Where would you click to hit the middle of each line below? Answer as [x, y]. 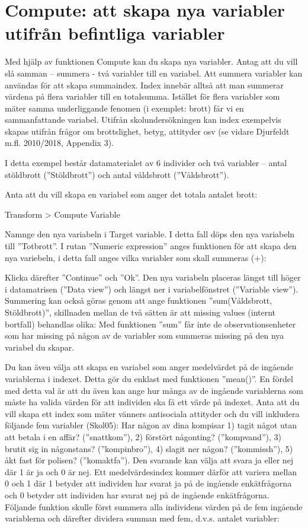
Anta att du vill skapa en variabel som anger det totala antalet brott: [131, 194]
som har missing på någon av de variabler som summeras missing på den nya [145, 335]
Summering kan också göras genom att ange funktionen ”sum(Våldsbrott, [139, 300]
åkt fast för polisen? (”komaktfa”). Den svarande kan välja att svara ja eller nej [149, 460]
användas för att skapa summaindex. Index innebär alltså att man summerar [144, 85]
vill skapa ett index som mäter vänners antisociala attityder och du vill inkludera [152, 413]
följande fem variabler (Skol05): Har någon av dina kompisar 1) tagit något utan [151, 425]
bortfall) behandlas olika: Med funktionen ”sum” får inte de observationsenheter [150, 324]
